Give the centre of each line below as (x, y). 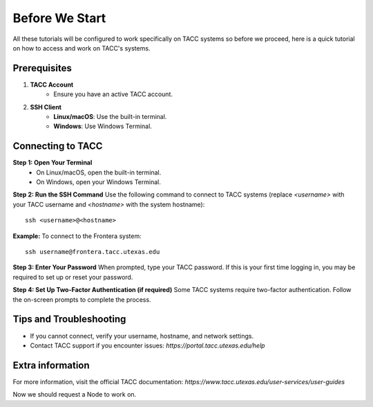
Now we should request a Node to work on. (75, 395)
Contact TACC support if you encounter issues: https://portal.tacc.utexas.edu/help (147, 345)
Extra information (51, 365)
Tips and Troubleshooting (69, 319)
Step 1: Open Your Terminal (52, 163)
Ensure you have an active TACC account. (113, 94)
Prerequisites (42, 68)
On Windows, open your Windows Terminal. (99, 182)
